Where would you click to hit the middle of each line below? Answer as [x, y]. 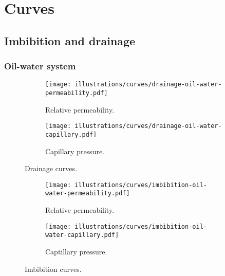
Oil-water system [40, 66]
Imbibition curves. [53, 269]
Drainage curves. [51, 168]
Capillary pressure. [75, 151]
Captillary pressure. [76, 251]
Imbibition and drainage [70, 40]
